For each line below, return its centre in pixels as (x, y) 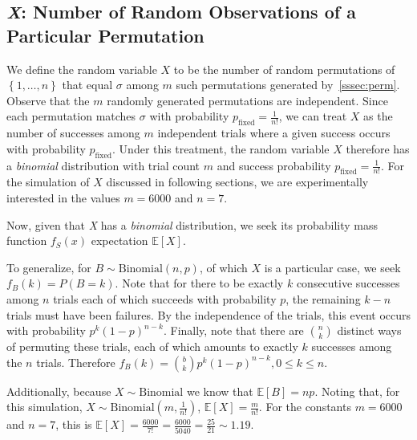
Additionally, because (59, 391)
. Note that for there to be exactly (199, 283)
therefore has (378, 148)
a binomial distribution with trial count (103, 165)
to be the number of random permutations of (284, 69)
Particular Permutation (105, 35)
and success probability (274, 165)
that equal (87, 85)
